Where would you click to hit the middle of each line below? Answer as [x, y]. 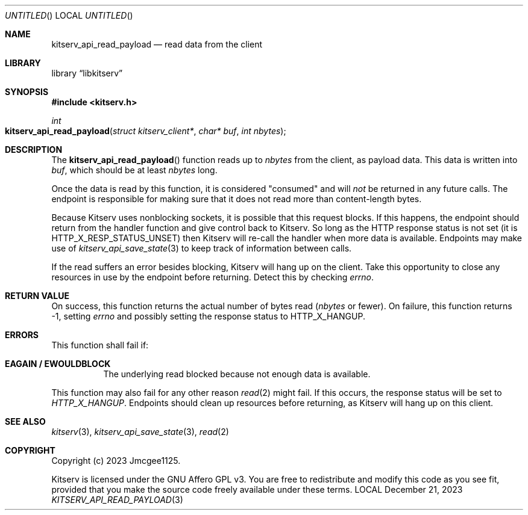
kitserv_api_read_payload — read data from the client [157, 44]
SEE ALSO [25, 421]
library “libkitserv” [87, 73]
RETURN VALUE [37, 296]
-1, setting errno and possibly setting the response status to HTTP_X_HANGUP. [208, 316]
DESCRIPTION [34, 150]
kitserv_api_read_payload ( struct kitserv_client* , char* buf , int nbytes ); [146, 131]
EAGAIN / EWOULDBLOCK [58, 364]
